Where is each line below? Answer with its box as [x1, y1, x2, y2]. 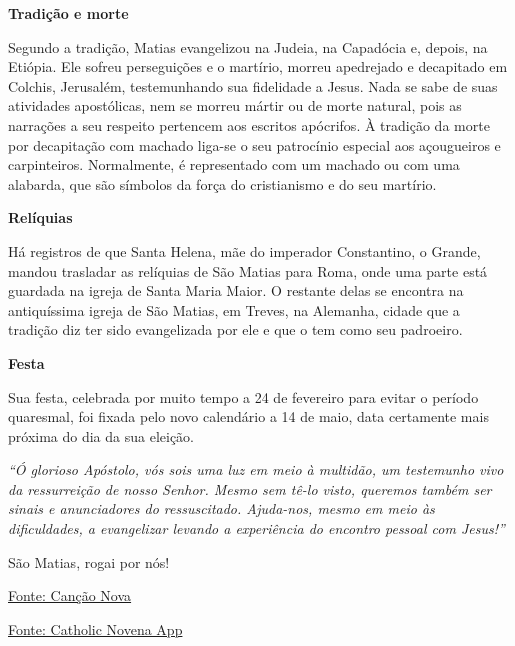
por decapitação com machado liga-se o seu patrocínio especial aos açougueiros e [8, 134, 501, 155]
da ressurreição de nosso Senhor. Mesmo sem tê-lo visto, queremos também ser [8, 478, 492, 499]
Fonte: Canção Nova [8, 585, 132, 606]
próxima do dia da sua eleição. [8, 425, 195, 446]
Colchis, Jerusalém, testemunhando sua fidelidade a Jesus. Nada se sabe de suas [8, 75, 498, 96]
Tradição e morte [8, 3, 129, 23]
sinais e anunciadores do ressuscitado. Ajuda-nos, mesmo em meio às [8, 498, 435, 519]
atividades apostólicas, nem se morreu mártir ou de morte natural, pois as [8, 95, 462, 116]
